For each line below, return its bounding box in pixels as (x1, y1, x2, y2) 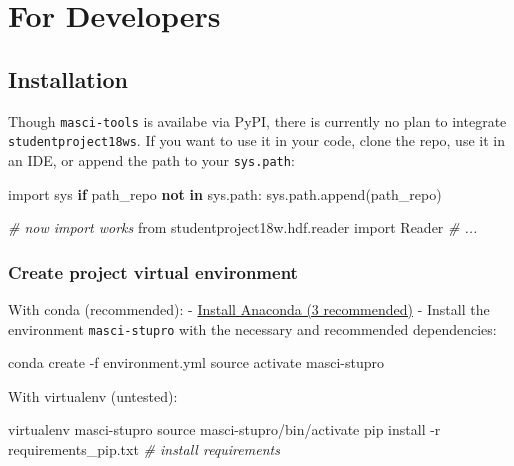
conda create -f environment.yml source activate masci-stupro (8, 352, 385, 373)
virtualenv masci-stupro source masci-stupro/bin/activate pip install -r (8, 419, 441, 440)
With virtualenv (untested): (8, 385, 178, 406)
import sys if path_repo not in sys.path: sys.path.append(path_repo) (8, 183, 442, 204)
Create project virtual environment (8, 259, 298, 284)
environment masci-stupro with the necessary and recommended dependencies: (8, 318, 497, 339)
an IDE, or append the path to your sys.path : (8, 149, 295, 170)
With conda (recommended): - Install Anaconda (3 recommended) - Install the (8, 298, 490, 319)
